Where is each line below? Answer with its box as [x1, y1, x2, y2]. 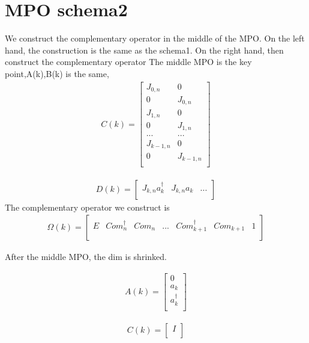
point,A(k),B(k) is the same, [5, 67, 109, 79]
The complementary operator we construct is [5, 200, 170, 213]
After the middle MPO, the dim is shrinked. [5, 250, 167, 263]
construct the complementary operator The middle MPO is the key [5, 55, 252, 68]
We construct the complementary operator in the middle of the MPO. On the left [5, 32, 305, 45]
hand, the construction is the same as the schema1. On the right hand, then [5, 43, 284, 56]
